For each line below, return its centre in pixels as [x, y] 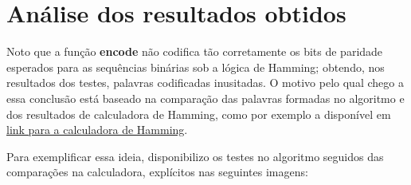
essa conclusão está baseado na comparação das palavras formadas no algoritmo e [205, 98]
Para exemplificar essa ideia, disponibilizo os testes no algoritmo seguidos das [195, 156]
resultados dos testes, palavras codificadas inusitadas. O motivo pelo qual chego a [205, 83]
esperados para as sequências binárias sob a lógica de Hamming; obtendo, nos [196, 67]
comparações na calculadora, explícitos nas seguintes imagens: [157, 172]
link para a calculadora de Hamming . [97, 130]
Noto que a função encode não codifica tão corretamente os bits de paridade [195, 51]
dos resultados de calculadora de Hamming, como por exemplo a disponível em [199, 114]
